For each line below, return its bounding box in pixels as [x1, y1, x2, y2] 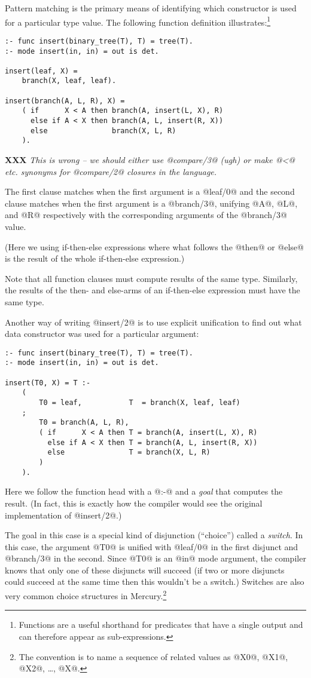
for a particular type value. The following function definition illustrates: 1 [5, 14, 271, 28]
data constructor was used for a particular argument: [5, 327, 199, 340]
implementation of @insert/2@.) [5, 508, 122, 521]
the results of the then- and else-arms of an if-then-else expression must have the [5, 284, 300, 296]
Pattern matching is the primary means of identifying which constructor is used [5, 2, 297, 14]
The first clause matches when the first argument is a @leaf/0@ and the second [5, 185, 295, 198]
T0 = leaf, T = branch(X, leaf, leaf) [39, 398, 240, 407]
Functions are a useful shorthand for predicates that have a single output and [19, 618, 303, 631]
